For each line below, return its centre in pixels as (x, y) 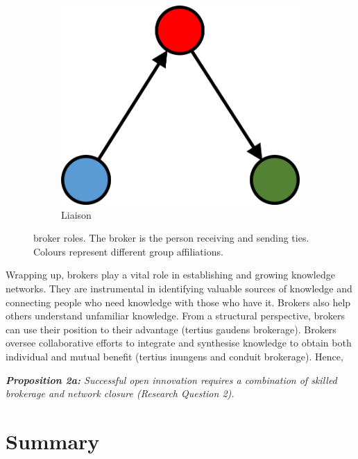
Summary (53, 441)
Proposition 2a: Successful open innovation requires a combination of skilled (171, 379)
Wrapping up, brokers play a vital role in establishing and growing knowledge (170, 275)
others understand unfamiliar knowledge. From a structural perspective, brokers (176, 316)
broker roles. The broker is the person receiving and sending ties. (171, 238)
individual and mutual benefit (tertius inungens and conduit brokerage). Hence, (174, 356)
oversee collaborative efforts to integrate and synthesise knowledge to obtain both (179, 343)
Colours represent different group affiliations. (128, 251)
